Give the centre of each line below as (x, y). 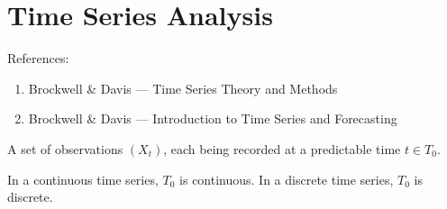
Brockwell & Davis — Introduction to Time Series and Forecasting (213, 118)
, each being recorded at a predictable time (282, 148)
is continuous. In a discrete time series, (287, 179)
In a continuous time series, (83, 179)
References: (38, 58)
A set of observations (65, 148)
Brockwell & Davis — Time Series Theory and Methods (183, 88)
